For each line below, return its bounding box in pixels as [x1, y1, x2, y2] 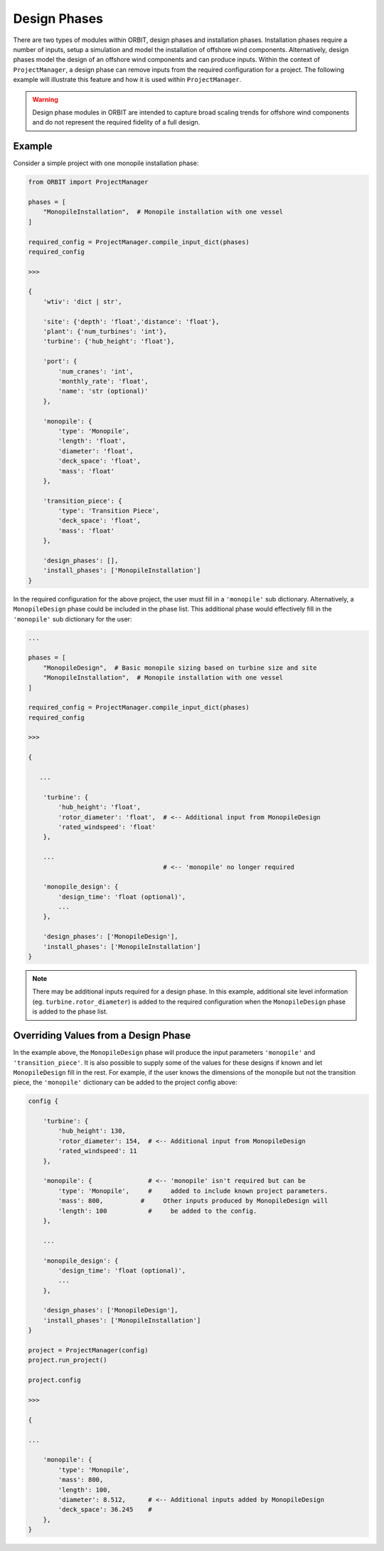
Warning [32, 95, 58, 103]
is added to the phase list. [32, 1007, 108, 1016]
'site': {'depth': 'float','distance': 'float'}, [43, 317, 220, 325]
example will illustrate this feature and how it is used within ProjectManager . [13, 75, 242, 84]
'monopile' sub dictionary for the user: [13, 614, 132, 623]
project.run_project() [28, 1356, 107, 1365]
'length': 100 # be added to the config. [58, 1206, 257, 1215]
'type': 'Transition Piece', [58, 507, 160, 515]
